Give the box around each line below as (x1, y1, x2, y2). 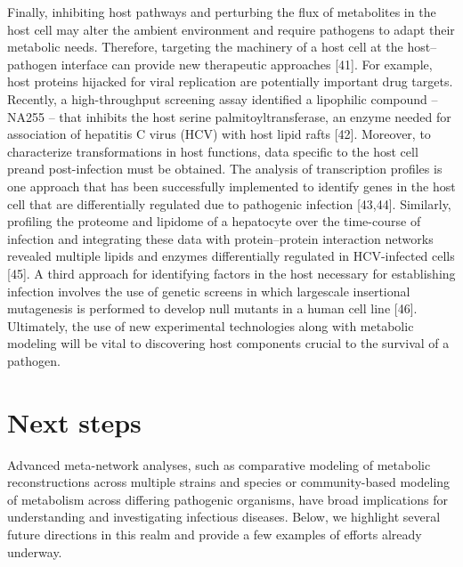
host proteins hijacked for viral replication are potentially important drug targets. (7, 72, 453, 91)
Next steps (7, 403, 142, 440)
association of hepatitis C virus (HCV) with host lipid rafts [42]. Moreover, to (7, 125, 431, 143)
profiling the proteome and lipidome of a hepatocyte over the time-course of (7, 212, 421, 231)
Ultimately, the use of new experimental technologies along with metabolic (7, 316, 414, 335)
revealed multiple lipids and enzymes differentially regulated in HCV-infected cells (7, 247, 455, 265)
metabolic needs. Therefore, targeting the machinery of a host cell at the (7, 37, 403, 56)
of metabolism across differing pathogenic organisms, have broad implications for (7, 490, 448, 508)
